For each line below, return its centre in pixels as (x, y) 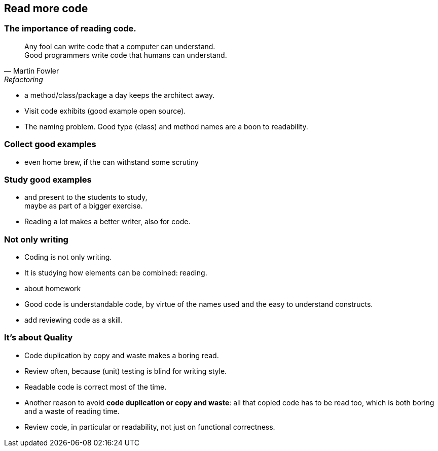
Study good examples (48, 179)
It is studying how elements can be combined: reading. (116, 273)
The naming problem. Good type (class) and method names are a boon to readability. (166, 126)
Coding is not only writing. (68, 257)
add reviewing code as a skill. (74, 320)
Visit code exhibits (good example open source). (105, 111)
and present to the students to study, (86, 197)
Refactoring (24, 79)
